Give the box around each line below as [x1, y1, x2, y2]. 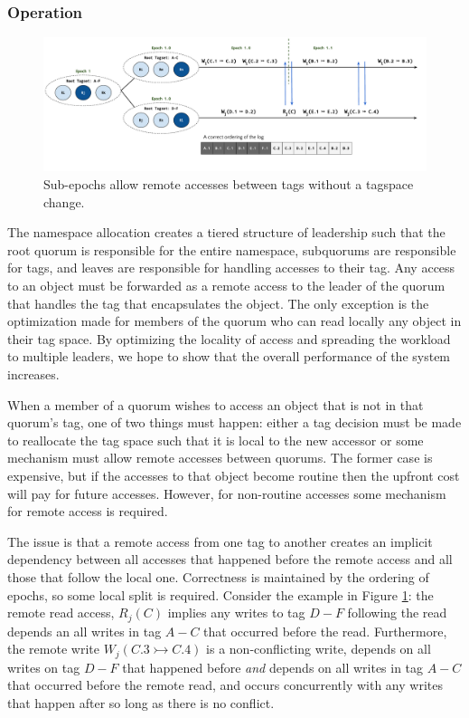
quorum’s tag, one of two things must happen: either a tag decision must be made [7, 413, 462, 432]
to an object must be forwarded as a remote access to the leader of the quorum [7, 276, 446, 295]
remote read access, [7, 603, 115, 622]
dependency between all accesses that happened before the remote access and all [7, 550, 453, 569]
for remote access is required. [7, 502, 168, 521]
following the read [347, 603, 447, 622]
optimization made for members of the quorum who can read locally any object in [7, 311, 462, 330]
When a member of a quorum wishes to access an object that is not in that [7, 395, 424, 414]
